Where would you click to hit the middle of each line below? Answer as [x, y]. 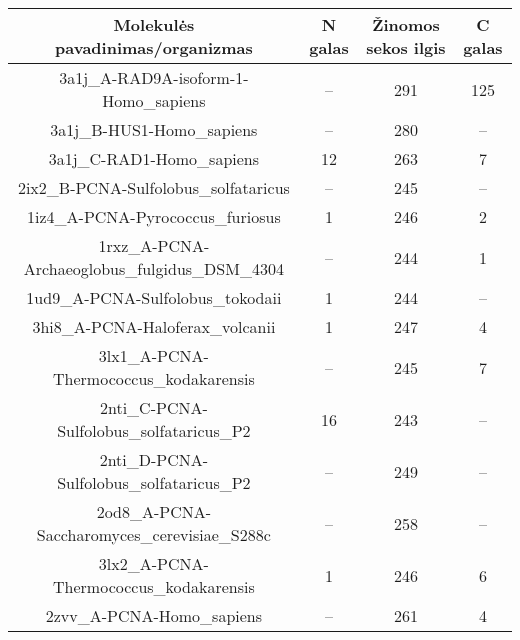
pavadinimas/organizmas [154, 47]
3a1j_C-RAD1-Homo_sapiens [154, 158]
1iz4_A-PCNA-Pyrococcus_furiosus [154, 216]
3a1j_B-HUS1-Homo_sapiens [154, 129]
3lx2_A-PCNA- [153, 563]
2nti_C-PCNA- [153, 407]
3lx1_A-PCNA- [153, 355]
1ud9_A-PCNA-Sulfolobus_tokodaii [154, 297]
